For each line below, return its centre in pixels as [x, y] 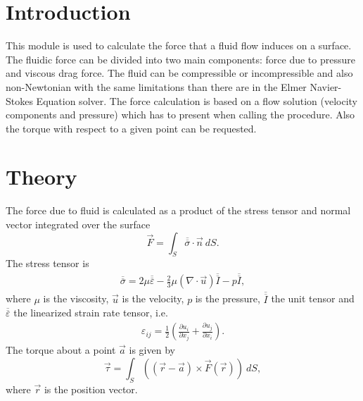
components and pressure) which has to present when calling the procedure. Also [180, 115]
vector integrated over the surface [78, 224]
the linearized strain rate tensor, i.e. [91, 313]
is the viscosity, [76, 298]
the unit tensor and [313, 298]
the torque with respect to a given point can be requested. [131, 128]
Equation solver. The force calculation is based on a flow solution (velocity [197, 100]
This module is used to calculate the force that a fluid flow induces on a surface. [179, 45]
